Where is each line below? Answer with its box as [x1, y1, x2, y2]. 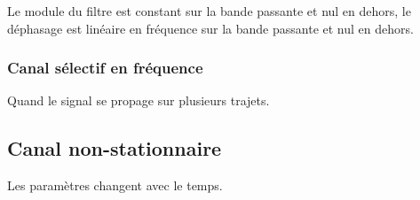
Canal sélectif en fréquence [7, 57, 203, 79]
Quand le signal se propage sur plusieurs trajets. [7, 91, 270, 110]
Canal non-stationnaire [7, 135, 222, 162]
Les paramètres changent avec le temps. [7, 176, 223, 195]
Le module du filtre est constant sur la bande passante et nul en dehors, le [7, 2, 411, 19]
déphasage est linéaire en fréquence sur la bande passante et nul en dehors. [7, 19, 414, 37]
